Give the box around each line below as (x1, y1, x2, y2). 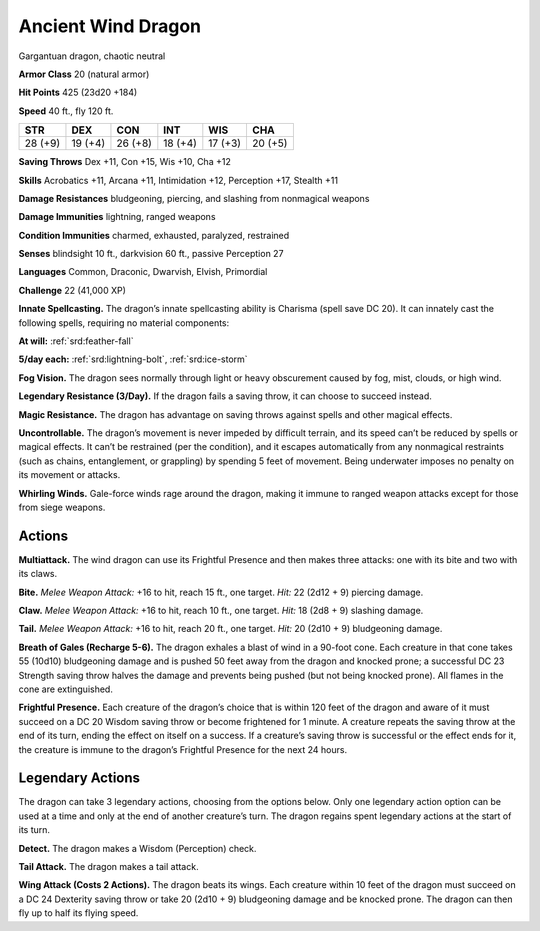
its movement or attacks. (18, 469, 121, 481)
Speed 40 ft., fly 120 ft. (18, 105, 114, 117)
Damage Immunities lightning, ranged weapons (18, 211, 216, 223)
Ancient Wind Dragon (18, 15, 202, 37)
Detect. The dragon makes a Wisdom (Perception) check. (18, 842, 257, 854)
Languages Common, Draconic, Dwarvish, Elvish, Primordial (18, 266, 268, 278)
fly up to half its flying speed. (18, 907, 139, 919)
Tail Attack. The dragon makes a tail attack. (18, 860, 199, 872)
